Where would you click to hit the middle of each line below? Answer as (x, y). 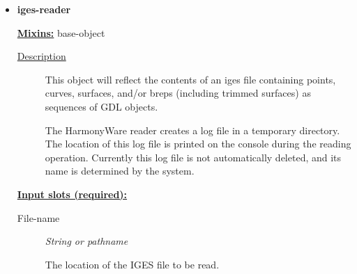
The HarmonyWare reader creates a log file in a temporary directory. (192, 130)
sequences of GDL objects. (101, 106)
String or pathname (86, 241)
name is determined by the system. (120, 171)
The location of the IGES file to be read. (132, 264)
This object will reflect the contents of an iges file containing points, (190, 79)
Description (41, 56)
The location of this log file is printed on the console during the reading (198, 144)
